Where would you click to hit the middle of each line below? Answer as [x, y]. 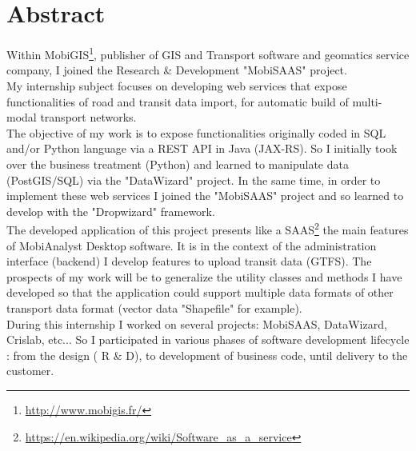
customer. [30, 371]
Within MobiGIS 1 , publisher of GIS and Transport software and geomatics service [208, 53]
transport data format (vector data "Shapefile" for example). [154, 307]
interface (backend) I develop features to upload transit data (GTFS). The [189, 261]
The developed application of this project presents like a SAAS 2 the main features [208, 228]
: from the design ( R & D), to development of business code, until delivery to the [207, 355]
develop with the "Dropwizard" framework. [111, 211]
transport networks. [88, 117]
